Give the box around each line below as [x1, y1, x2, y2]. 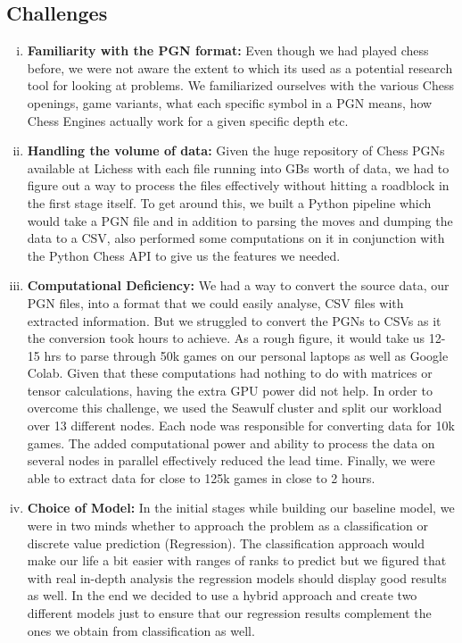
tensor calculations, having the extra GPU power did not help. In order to [27, 380, 433, 399]
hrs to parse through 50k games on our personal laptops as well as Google [44, 346, 449, 364]
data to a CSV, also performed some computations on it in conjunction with [27, 229, 445, 247]
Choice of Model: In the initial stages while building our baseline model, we [27, 498, 455, 517]
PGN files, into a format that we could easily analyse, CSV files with [27, 293, 404, 312]
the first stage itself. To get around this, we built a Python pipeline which [27, 193, 432, 212]
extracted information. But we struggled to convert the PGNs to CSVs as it [27, 311, 441, 330]
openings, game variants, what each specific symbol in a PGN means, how [27, 93, 433, 112]
